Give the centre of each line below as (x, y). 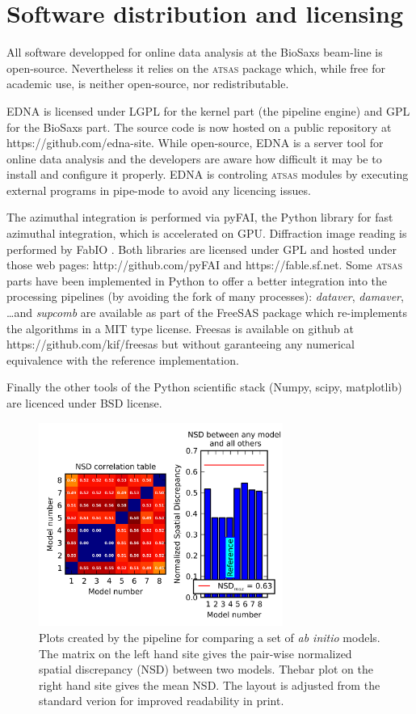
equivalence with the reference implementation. (123, 359)
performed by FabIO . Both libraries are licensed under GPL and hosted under (202, 249)
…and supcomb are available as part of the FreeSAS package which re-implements (207, 313)
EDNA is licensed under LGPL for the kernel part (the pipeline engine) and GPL (208, 110)
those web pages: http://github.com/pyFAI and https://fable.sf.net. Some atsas (204, 265)
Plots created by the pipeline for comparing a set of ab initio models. (210, 638)
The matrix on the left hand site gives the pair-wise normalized (195, 653)
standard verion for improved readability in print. (162, 701)
